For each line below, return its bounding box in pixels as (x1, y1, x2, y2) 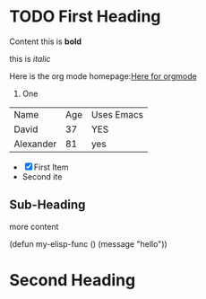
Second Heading (9, 269, 136, 290)
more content (9, 221, 59, 232)
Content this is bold (9, 36, 82, 47)
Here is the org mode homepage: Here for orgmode (9, 70, 197, 82)
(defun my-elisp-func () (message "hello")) (9, 238, 167, 249)
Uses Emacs (90, 108, 144, 120)
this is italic (9, 53, 51, 64)
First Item (33, 162, 69, 172)
